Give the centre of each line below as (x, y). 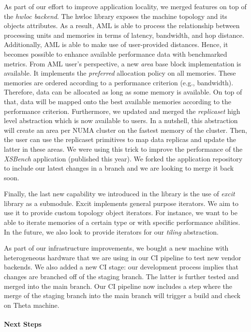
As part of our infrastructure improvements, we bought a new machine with (116, 248)
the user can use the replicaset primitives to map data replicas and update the (120, 139)
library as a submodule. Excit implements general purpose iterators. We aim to (121, 203)
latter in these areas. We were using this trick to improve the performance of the (123, 149)
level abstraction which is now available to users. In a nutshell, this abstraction (121, 120)
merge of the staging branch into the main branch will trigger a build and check (122, 295)
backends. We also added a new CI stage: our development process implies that (121, 267)
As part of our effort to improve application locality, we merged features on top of (125, 6)
